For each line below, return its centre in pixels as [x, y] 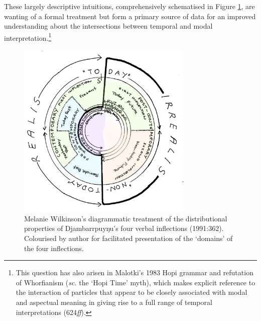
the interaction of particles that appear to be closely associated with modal [132, 292]
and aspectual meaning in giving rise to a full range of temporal [114, 302]
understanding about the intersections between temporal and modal [108, 26]
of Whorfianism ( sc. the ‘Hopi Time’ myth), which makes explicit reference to [136, 282]
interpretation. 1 [28, 37]
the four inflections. [54, 248]
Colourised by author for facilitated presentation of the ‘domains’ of [128, 238]
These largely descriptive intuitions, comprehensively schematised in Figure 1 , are [129, 6]
